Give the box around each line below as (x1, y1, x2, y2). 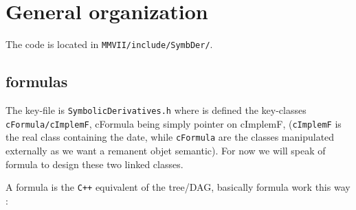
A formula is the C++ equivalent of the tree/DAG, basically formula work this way (5, 180, 351, 194)
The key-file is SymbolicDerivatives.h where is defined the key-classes (5, 102, 307, 117)
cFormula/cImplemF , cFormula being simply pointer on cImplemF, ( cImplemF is (5, 116, 342, 130)
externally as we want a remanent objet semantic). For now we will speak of (5, 143, 326, 157)
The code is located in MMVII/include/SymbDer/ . (5, 37, 213, 51)
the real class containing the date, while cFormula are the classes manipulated (5, 130, 335, 144)
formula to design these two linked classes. (5, 156, 183, 171)
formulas (5, 71, 68, 92)
